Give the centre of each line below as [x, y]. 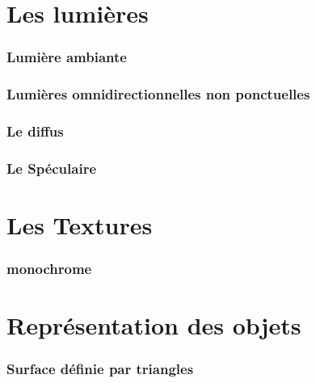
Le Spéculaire [52, 168]
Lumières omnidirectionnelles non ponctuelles [158, 94]
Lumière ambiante [67, 57]
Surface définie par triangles [100, 369]
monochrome [49, 269]
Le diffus [35, 130]
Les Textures [80, 224]
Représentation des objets [154, 325]
